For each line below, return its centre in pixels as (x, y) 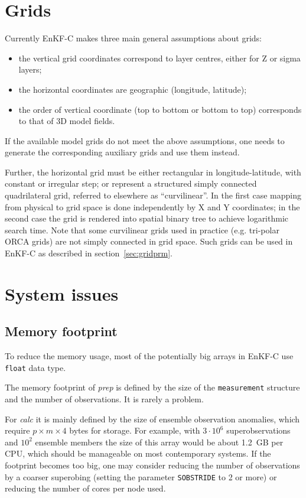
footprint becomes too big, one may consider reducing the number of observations (152, 465)
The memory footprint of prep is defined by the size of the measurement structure (152, 387)
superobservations (258, 430)
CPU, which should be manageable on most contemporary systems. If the (138, 453)
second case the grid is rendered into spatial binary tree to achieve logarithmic (147, 218)
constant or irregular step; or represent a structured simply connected (131, 183)
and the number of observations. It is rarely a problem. (104, 399)
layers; (30, 69)
